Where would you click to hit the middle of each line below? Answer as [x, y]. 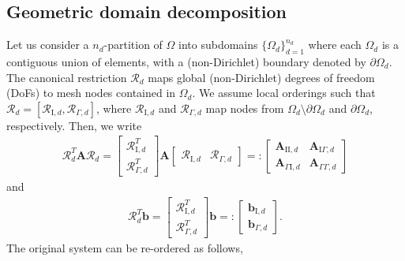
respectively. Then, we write [74, 125]
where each [335, 45]
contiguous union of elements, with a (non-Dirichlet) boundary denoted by [186, 62]
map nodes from [245, 108]
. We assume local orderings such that [284, 93]
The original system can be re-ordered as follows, [125, 247]
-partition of [133, 45]
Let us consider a [48, 45]
